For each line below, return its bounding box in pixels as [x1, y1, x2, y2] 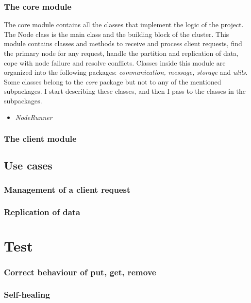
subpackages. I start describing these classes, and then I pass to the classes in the [4, 86, 246, 96]
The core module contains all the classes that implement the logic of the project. [4, 19, 244, 30]
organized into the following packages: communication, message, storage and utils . [4, 67, 248, 77]
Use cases [4, 158, 52, 173]
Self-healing [4, 288, 50, 300]
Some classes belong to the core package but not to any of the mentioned [4, 76, 221, 86]
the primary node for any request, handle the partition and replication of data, [4, 48, 238, 58]
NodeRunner [15, 112, 52, 122]
